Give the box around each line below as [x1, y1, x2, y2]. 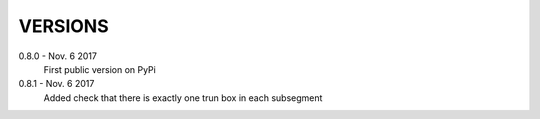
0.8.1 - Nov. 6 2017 [18, 78, 95, 90]
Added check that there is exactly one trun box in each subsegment [43, 91, 323, 104]
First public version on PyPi [43, 63, 157, 75]
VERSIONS [18, 15, 109, 37]
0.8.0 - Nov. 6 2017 [18, 50, 97, 62]
